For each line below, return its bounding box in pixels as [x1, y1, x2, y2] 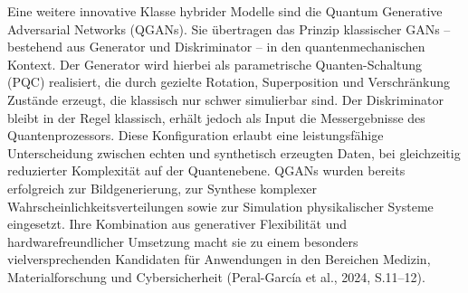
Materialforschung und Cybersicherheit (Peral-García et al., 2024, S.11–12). [7, 267, 425, 286]
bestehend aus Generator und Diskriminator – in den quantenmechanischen [7, 37, 425, 56]
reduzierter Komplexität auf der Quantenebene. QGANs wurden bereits [7, 161, 406, 180]
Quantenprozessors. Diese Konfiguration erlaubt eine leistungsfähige [7, 126, 384, 145]
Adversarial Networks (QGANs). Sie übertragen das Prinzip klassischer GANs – [7, 19, 451, 38]
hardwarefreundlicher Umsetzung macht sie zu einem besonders [7, 232, 358, 250]
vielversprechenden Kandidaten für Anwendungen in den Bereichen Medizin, [7, 250, 431, 269]
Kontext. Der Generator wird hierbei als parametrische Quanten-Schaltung [7, 54, 423, 73]
